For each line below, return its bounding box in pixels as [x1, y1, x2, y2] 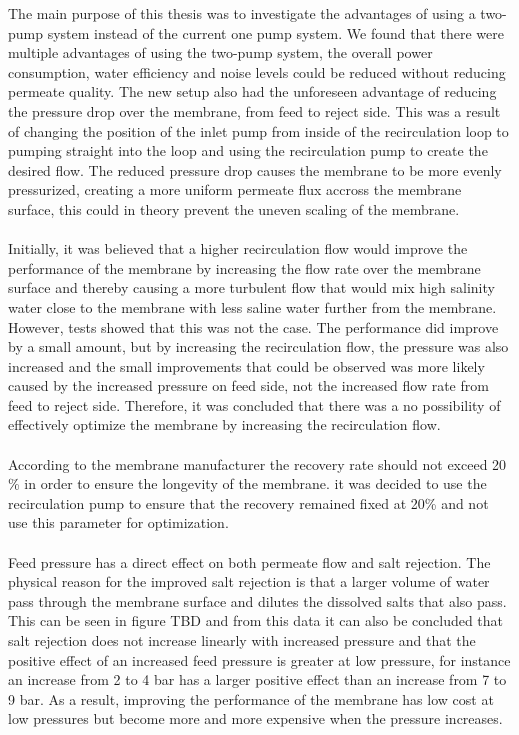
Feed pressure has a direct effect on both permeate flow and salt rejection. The [8, 551, 491, 572]
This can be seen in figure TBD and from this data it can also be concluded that [8, 610, 504, 631]
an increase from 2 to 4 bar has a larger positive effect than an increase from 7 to [8, 669, 507, 690]
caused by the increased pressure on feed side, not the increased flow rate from [8, 375, 489, 396]
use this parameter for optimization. [8, 512, 229, 533]
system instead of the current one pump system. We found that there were [47, 22, 504, 43]
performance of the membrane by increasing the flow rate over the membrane [8, 257, 481, 278]
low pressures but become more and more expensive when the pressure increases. [8, 708, 503, 729]
